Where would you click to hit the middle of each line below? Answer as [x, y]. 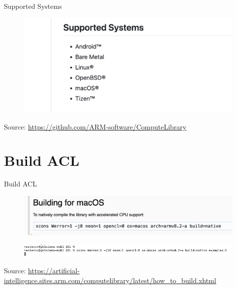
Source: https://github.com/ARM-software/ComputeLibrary [95, 126]
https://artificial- [54, 271]
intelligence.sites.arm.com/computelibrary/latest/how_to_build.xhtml [110, 280]
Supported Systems [33, 6]
